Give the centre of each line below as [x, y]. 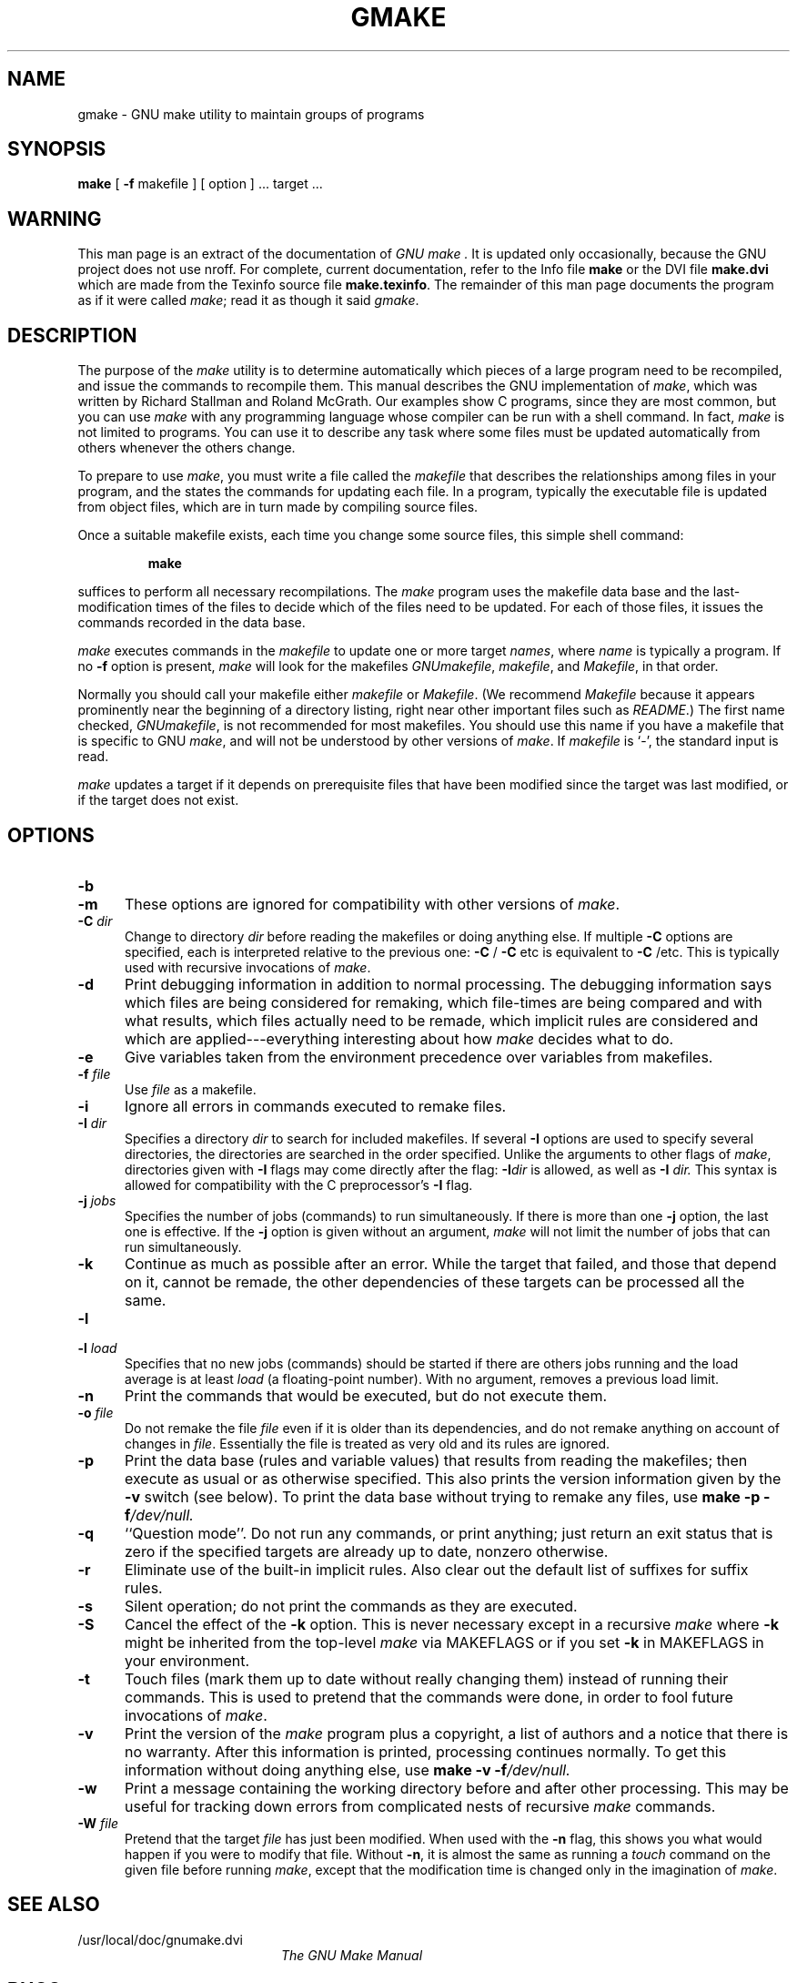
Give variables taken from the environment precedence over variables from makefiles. [419, 1057]
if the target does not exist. [158, 800]
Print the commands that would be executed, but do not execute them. [366, 1395]
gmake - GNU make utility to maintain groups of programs [251, 114]
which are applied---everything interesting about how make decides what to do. [399, 1038]
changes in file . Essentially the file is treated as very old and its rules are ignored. [368, 1443]
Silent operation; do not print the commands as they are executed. [351, 1606]
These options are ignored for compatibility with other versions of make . [372, 904]
